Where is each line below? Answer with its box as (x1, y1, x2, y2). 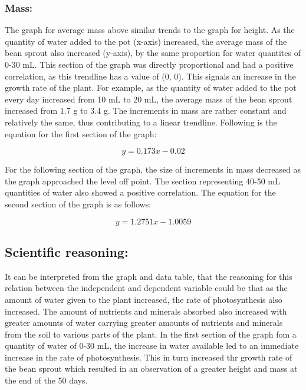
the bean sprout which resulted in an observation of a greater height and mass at (5, 362, 298, 375)
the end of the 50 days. (5, 374, 88, 386)
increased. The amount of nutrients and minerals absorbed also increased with (5, 305, 287, 317)
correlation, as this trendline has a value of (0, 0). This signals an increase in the (5, 70, 296, 82)
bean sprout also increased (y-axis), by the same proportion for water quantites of (5, 47, 301, 59)
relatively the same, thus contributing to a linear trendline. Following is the (5, 115, 277, 128)
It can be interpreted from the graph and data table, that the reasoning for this (5, 270, 292, 282)
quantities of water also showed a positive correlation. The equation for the (5, 186, 276, 199)
